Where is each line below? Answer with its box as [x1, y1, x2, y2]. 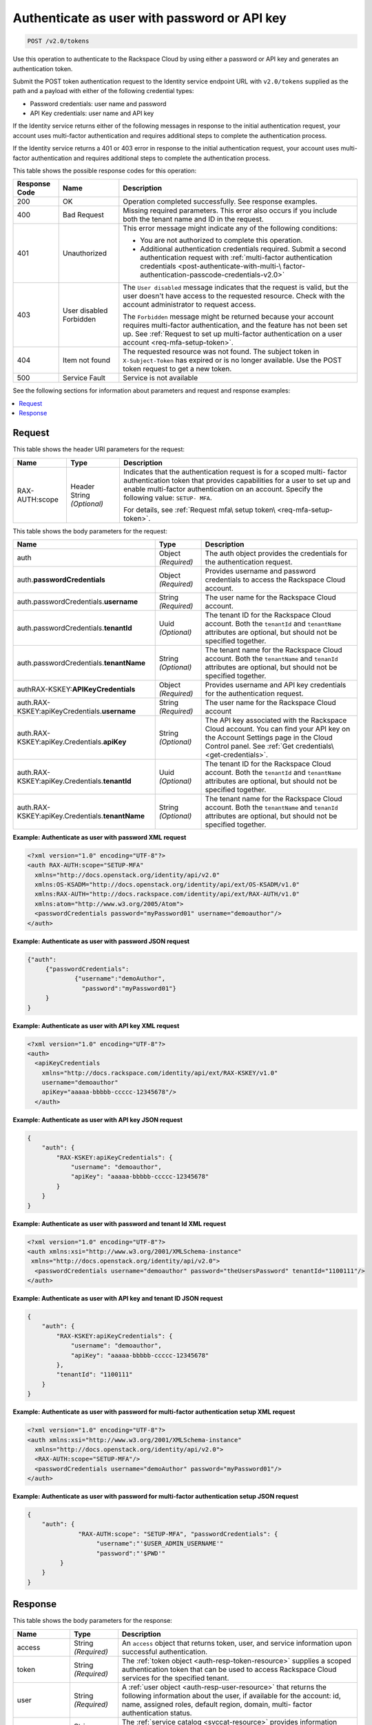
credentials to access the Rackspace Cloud [205, 575, 346, 584]
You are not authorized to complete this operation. [140, 235, 303, 245]
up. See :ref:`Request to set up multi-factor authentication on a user [123, 329, 342, 339]
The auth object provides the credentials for [205, 549, 348, 558]
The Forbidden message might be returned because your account [123, 312, 334, 322]
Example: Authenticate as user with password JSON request [12, 937, 189, 945]
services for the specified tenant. [121, 1673, 229, 1683]
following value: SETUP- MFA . [123, 493, 213, 502]
